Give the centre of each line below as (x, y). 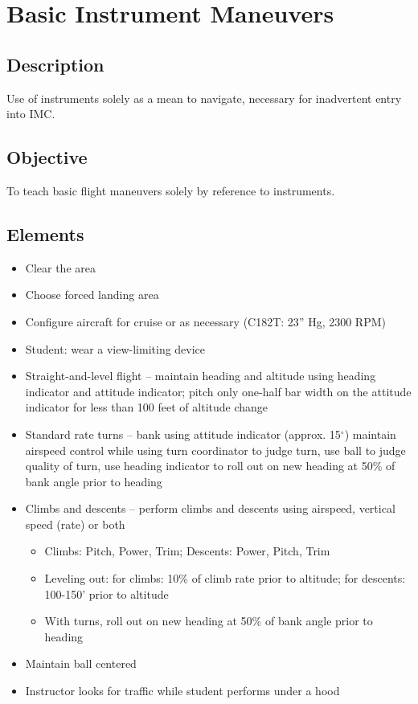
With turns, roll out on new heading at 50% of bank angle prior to (209, 621)
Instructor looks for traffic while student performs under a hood (182, 691)
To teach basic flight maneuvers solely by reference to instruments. (171, 190)
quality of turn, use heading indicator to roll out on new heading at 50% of (210, 466)
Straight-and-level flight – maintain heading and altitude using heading (201, 376)
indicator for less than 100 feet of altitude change (147, 407)
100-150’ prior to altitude (107, 593)
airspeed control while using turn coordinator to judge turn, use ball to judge (215, 450)
